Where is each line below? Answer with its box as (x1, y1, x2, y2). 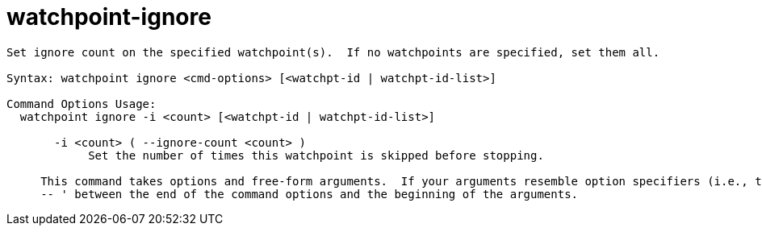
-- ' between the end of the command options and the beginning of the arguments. (40, 187, 579, 201)
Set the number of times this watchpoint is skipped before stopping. (88, 148, 544, 162)
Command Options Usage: (6, 97, 157, 110)
